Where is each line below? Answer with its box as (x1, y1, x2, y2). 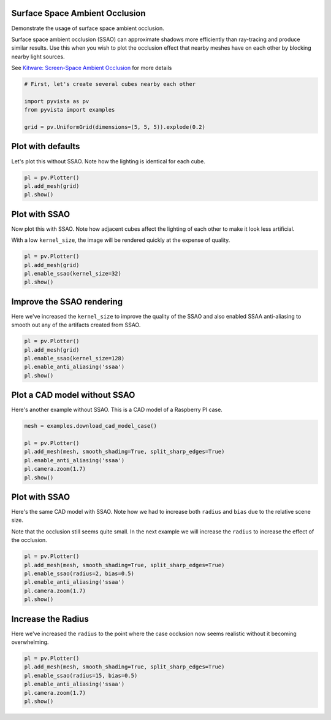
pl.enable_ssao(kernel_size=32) (24, 270, 122, 277)
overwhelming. (11, 638, 49, 646)
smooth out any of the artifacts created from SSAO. (11, 321, 141, 328)
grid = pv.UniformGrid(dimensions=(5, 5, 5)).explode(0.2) (24, 123, 205, 131)
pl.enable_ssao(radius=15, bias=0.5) (24, 672, 138, 679)
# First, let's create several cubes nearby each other (24, 80, 196, 88)
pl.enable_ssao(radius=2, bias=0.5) (24, 570, 135, 577)
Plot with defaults (11, 141, 80, 152)
